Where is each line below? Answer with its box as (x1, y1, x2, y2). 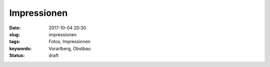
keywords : (9, 45, 32, 52)
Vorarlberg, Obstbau (48, 45, 91, 52)
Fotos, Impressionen (48, 39, 91, 45)
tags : (9, 39, 20, 45)
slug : (9, 31, 20, 37)
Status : (9, 53, 25, 59)
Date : (9, 25, 21, 31)
